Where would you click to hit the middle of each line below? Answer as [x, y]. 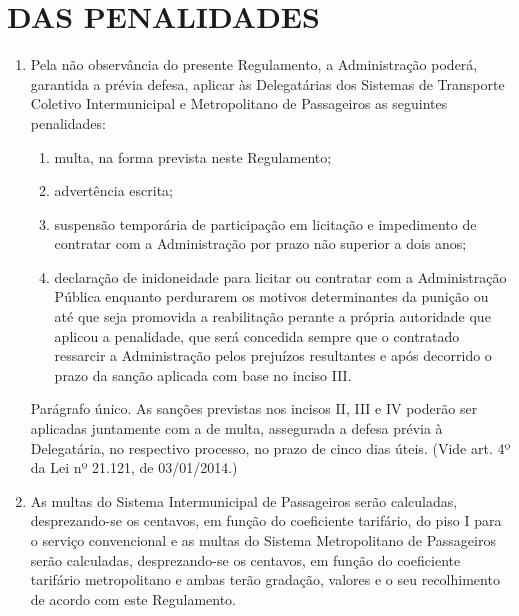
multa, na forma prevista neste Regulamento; [193, 156]
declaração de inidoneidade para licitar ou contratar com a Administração [280, 276]
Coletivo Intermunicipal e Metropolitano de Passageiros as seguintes [239, 103]
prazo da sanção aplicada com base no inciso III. [203, 374]
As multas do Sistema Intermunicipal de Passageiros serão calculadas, [244, 500]
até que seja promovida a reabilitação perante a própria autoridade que [272, 316]
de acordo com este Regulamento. [133, 598]
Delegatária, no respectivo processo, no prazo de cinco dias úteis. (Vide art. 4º [270, 447]
